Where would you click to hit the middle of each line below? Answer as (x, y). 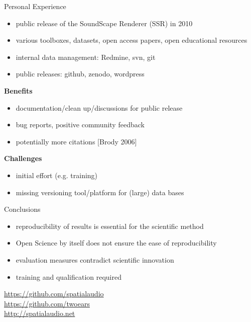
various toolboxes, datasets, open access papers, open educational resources (132, 40)
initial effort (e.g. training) (57, 175)
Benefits (18, 90)
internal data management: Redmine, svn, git (86, 57)
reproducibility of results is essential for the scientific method (110, 226)
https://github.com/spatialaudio (54, 294)
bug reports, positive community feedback (80, 125)
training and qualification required (69, 276)
